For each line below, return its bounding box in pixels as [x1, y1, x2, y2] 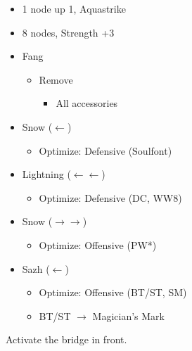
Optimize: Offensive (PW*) [39, 237, 157, 252]
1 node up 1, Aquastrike [22, 1, 126, 15]
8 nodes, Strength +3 [22, 25, 115, 39]
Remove [39, 72, 73, 87]
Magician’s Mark [92, 308, 165, 323]
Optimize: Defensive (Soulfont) [39, 143, 172, 158]
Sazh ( [22, 261, 50, 276]
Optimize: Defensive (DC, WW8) [39, 190, 182, 205]
